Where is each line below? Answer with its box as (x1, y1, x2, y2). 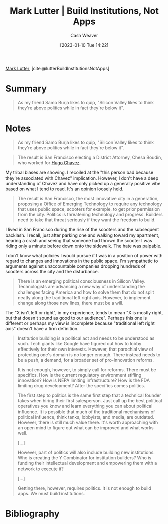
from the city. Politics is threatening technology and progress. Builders (17, 211, 163, 217)
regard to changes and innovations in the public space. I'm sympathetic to (5, 258, 158, 264)
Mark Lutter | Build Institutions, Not (10, 5, 159, 17)
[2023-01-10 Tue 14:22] (60, 42, 109, 48)
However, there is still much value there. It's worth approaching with (17, 419, 158, 425)
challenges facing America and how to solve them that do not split (17, 289, 154, 295)
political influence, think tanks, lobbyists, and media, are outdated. (17, 414, 154, 420)
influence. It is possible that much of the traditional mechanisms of (17, 409, 155, 415)
